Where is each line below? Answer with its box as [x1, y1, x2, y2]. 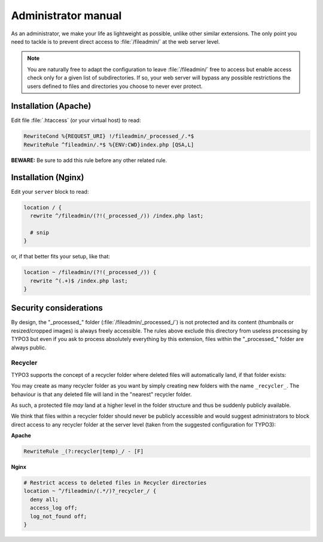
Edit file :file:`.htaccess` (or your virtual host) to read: [11, 117, 141, 124]
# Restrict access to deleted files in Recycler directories [23, 479, 207, 486]
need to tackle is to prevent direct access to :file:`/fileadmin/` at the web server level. [11, 38, 220, 45]
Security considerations [11, 303, 103, 313]
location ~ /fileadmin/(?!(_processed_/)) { [23, 269, 157, 276]
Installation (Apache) [11, 101, 92, 111]
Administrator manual [11, 9, 122, 22]
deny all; [30, 496, 59, 503]
